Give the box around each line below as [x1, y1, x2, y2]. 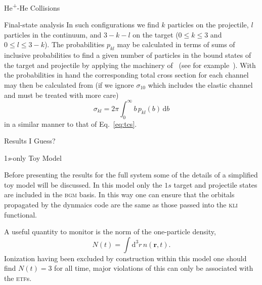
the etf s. [4, 273, 32, 283]
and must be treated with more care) [4, 89, 119, 100]
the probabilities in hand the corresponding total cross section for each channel [4, 69, 249, 80]
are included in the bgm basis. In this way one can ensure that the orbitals [4, 189, 235, 200]
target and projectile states [173, 179, 257, 190]
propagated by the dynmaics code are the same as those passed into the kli [4, 199, 238, 210]
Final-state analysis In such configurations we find [4, 19, 159, 30]
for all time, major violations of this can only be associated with [54, 263, 253, 273]
